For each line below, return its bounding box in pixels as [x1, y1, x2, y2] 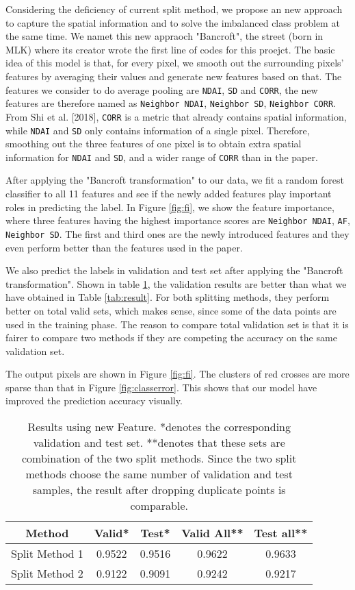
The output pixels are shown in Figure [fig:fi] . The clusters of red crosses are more [5, 367, 350, 381]
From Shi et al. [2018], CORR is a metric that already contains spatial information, [5, 109, 347, 123]
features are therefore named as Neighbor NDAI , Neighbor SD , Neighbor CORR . [5, 96, 337, 110]
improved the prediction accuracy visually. [5, 393, 183, 408]
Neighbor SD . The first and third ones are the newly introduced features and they [5, 226, 350, 241]
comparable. [130, 497, 188, 514]
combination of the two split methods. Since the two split [21, 450, 297, 467]
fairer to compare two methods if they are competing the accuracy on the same [5, 330, 337, 345]
